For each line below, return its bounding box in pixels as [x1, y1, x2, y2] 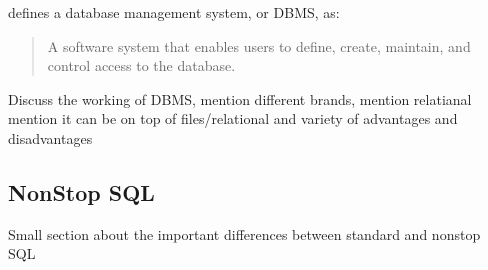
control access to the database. [47, 55, 236, 76]
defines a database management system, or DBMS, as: [8, 2, 340, 22]
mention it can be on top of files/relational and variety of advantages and [8, 108, 458, 129]
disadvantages [8, 127, 93, 148]
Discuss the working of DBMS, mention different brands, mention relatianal [8, 88, 472, 109]
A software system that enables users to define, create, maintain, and [47, 35, 471, 56]
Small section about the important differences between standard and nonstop [8, 223, 481, 244]
